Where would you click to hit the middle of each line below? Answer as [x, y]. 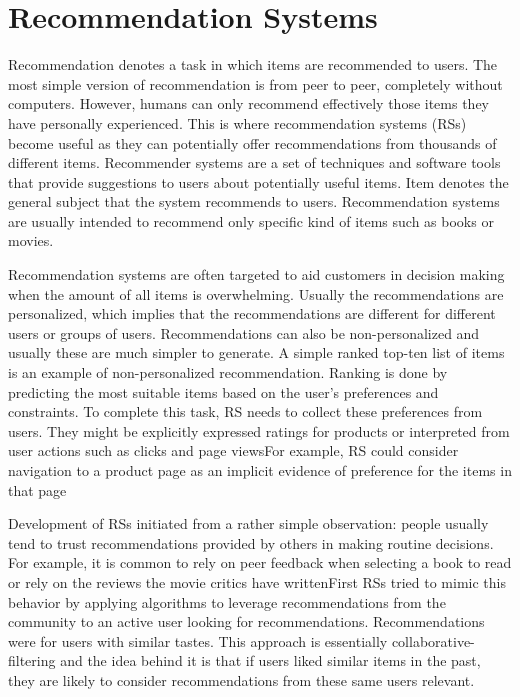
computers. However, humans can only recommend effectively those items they [249, 103]
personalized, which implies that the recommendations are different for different [252, 313]
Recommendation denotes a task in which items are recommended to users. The [253, 64]
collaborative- [433, 640]
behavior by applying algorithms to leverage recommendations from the [227, 601]
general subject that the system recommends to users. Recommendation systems [254, 201]
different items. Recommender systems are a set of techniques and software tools [254, 162]
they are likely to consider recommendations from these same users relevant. [241, 679]
